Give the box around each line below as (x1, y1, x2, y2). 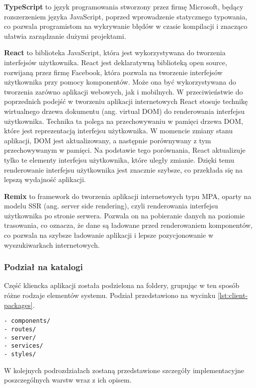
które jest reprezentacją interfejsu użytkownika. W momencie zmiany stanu (4, 125, 233, 136)
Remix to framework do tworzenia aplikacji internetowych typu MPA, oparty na (4, 191, 252, 201)
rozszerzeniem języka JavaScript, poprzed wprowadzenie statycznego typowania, (4, 11, 248, 21)
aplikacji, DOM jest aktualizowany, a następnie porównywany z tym (4, 135, 211, 145)
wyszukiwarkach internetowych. (4, 239, 100, 250)
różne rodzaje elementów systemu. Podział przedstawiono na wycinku (4, 290, 216, 300)
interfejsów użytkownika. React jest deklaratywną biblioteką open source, (4, 57, 227, 67)
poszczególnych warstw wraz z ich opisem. (4, 375, 132, 385)
